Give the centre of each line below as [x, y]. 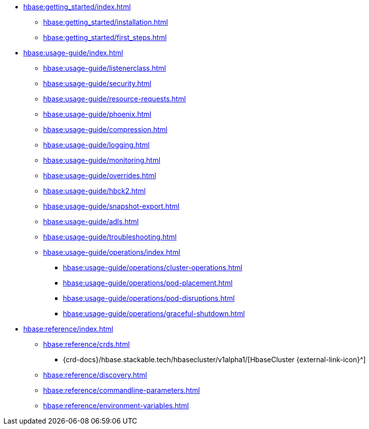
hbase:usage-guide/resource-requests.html [115, 99]
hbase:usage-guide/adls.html [91, 221]
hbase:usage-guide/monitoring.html [102, 160]
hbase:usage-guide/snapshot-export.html [111, 206]
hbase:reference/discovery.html [95, 375]
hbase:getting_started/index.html [77, 7]
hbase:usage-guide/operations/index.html [112, 252]
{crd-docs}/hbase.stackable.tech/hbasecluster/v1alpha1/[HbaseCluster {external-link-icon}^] [214, 359]
